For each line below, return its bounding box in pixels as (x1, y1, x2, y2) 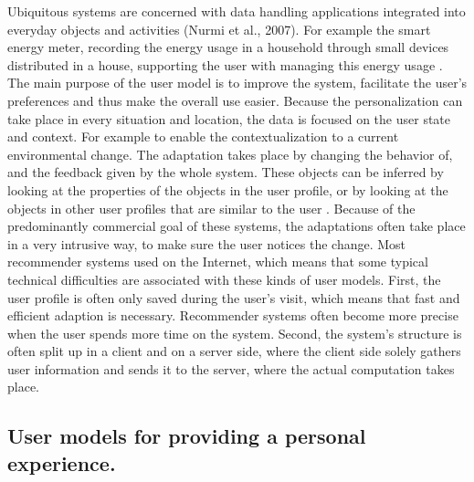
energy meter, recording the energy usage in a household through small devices (7, 37, 449, 57)
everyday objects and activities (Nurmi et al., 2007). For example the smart (7, 19, 431, 38)
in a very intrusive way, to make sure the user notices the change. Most (7, 234, 406, 253)
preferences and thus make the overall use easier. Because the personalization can (7, 90, 463, 110)
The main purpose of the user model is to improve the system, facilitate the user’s (7, 73, 468, 92)
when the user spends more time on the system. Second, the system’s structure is (7, 323, 462, 342)
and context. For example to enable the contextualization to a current (7, 127, 399, 146)
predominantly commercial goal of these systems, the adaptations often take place (7, 216, 466, 236)
